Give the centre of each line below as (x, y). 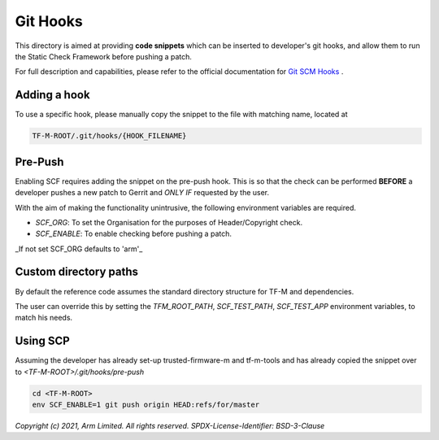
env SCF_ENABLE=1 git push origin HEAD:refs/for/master (146, 405)
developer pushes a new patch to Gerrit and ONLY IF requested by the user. (142, 193)
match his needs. (44, 318)
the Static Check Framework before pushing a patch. (104, 56)
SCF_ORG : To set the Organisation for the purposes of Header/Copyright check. (169, 222)
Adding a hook (52, 95)
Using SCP (43, 341)
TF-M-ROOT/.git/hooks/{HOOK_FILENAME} (109, 136)
